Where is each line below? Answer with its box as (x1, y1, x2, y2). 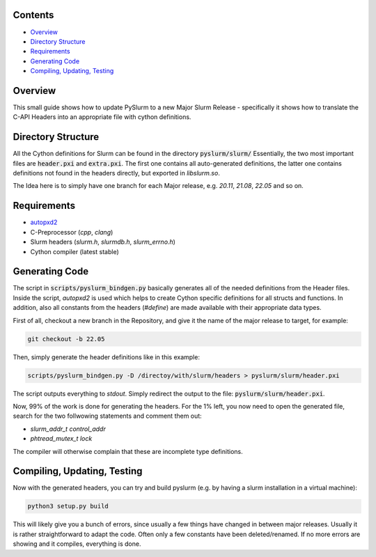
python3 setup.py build (27, 502, 109, 510)
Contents (13, 9, 54, 21)
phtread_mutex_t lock (30, 434, 93, 443)
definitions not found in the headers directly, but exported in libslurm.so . (13, 169, 221, 178)
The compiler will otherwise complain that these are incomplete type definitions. (13, 447, 243, 455)
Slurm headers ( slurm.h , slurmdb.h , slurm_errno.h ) (30, 237, 175, 246)
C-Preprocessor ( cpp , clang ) (30, 228, 113, 236)
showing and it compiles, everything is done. (13, 540, 141, 548)
